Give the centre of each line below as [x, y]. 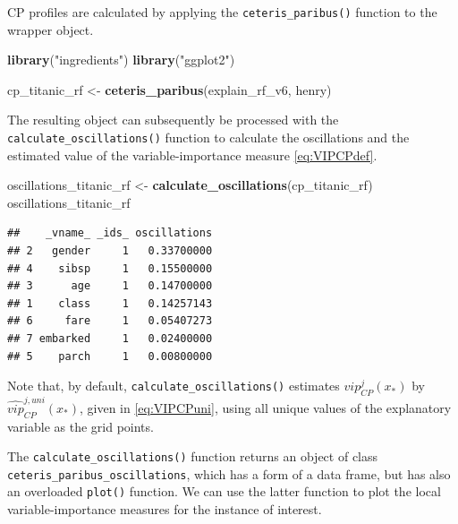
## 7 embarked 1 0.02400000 [110, 339]
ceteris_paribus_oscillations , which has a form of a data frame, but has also [229, 473]
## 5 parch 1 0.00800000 [110, 356]
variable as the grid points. [81, 426]
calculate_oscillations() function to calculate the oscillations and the [208, 137]
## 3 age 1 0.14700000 [110, 286]
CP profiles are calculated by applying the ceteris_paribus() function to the [222, 12]
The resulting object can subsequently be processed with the [173, 120]
